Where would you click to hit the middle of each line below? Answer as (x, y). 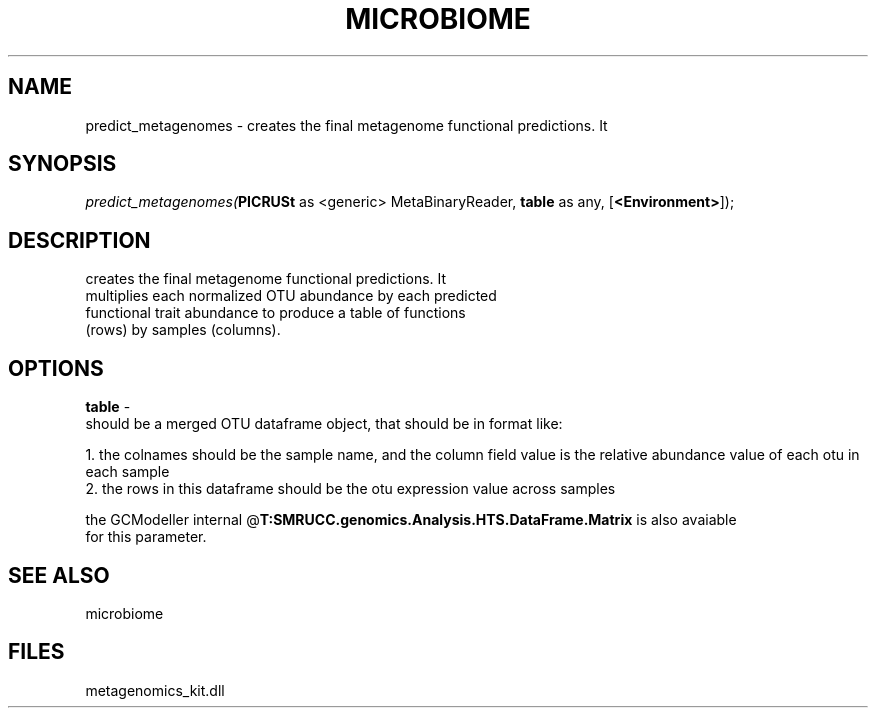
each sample (127, 472)
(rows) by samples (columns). (183, 330)
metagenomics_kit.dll (155, 690)
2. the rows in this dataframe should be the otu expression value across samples (350, 489)
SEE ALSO (59, 575)
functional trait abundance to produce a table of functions (275, 313)
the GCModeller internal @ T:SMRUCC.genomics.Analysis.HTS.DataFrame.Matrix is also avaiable (411, 520)
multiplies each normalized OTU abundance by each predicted (291, 296)
